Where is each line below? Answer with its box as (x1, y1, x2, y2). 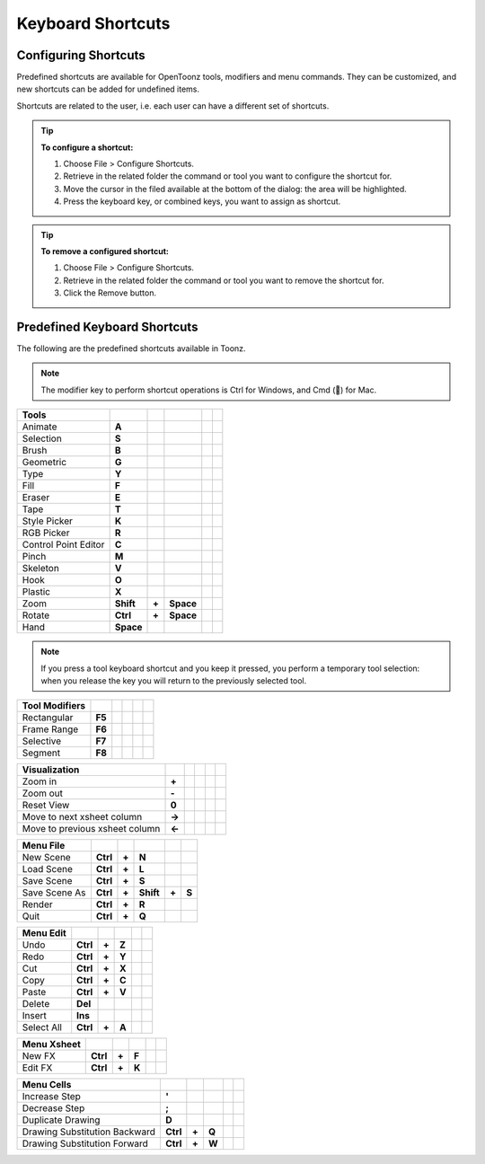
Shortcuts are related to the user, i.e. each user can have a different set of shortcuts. (16, 100, 330, 111)
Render (22, 898, 53, 911)
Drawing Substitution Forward (22, 1137, 148, 1150)
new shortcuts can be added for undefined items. (16, 84, 200, 94)
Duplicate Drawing (22, 1114, 101, 1126)
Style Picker (22, 515, 74, 527)
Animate (22, 420, 57, 433)
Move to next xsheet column (22, 811, 143, 824)
